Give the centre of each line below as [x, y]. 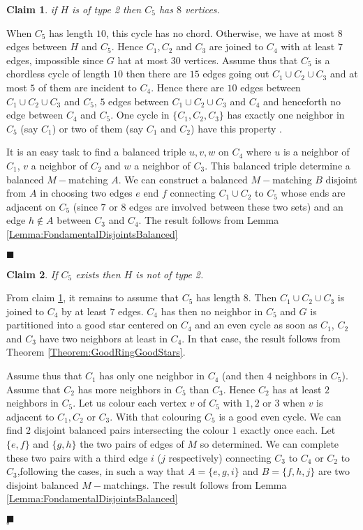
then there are [156, 74]
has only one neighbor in [152, 376]
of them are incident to [87, 87]
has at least [297, 389]
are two [334, 471]
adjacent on [31, 206]
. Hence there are [187, 87]
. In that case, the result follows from [261, 338]
